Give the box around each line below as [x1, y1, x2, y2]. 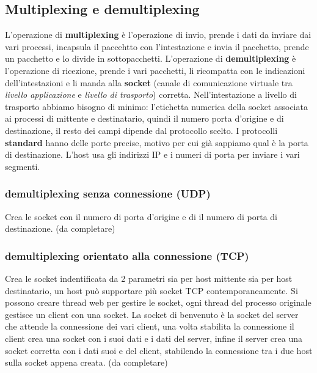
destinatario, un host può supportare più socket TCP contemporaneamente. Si [5, 284, 298, 297]
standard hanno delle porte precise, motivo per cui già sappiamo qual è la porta [5, 136, 308, 149]
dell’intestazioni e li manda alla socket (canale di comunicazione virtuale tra [5, 76, 293, 89]
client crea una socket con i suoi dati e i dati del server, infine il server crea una [5, 331, 302, 344]
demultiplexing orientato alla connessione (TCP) [5, 248, 249, 263]
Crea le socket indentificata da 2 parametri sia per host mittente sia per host [5, 271, 293, 284]
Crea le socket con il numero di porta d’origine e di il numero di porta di [5, 210, 277, 223]
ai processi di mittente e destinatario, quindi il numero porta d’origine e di [5, 112, 284, 125]
